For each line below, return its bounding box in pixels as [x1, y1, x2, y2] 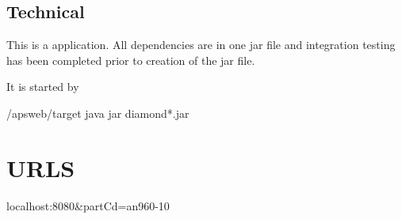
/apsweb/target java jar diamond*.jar [6, 104, 190, 121]
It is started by [6, 78, 79, 95]
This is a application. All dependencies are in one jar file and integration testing [6, 36, 396, 53]
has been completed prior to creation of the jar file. [6, 51, 255, 68]
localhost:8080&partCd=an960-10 [6, 197, 170, 213]
